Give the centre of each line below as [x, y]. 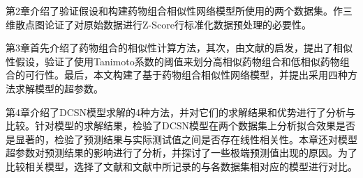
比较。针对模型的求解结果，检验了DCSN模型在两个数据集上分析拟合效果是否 [181, 126]
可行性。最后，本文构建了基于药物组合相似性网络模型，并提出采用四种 [186, 75]
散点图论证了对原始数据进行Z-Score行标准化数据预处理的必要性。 [163, 24]
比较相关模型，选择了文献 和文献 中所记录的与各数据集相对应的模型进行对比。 [181, 166]
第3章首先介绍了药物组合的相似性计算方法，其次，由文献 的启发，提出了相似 [179, 48]
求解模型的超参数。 [59, 88]
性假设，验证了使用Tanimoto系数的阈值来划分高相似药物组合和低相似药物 [173, 61]
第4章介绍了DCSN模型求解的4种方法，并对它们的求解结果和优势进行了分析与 [181, 112]
